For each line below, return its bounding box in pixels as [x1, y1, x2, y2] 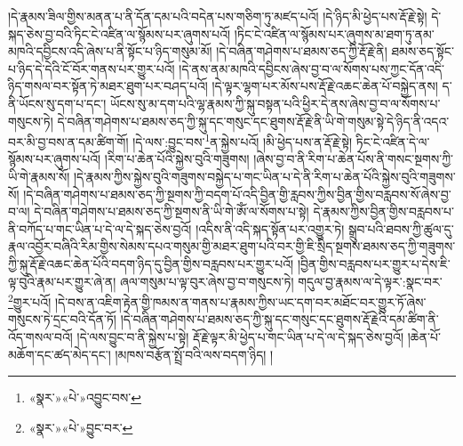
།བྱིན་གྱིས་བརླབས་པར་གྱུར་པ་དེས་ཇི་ [297, 254, 451, 272]
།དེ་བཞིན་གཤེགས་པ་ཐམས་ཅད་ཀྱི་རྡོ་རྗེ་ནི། [216, 42, 387, 61]
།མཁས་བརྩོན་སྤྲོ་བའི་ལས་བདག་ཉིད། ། [115, 345, 274, 363]
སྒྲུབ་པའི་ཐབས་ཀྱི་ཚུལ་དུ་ [348, 219, 454, 238]
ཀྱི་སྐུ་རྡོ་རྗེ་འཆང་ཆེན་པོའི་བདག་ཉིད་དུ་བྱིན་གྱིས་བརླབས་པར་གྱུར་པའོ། [8, 254, 294, 272]
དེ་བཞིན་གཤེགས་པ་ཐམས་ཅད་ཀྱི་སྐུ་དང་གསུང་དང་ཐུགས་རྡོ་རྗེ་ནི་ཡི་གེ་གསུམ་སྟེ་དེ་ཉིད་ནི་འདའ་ [57, 111, 450, 130]
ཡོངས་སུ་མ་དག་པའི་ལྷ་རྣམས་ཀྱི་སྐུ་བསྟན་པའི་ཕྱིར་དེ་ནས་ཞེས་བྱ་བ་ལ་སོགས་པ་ [109, 93, 441, 112]
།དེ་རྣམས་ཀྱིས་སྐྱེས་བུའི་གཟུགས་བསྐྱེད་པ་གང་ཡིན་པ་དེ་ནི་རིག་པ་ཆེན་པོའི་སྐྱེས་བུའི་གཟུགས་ [73, 167, 456, 185]
